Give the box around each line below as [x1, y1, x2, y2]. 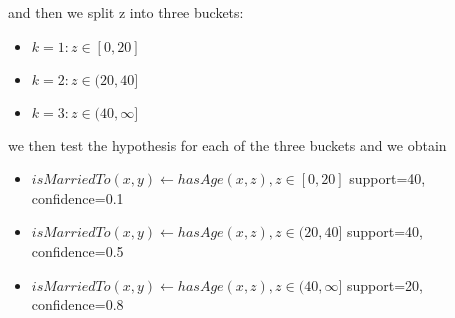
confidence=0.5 [31, 240, 124, 261]
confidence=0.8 [31, 294, 124, 315]
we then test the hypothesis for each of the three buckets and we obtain [8, 134, 447, 155]
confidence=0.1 [31, 187, 124, 208]
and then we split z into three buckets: [8, 2, 244, 22]
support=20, [346, 274, 423, 295]
